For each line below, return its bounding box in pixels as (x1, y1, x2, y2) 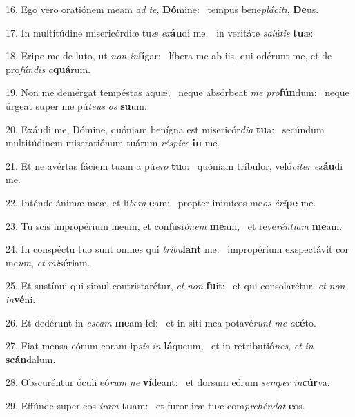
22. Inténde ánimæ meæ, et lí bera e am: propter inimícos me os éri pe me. (6, 195, 316, 209)
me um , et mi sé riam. (6, 255, 90, 269)
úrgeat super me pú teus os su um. (6, 98, 147, 113)
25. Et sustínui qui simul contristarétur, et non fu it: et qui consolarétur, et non (6, 278, 345, 293)
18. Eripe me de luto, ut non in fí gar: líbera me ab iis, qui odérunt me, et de (6, 48, 332, 63)
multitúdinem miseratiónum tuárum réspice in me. (6, 135, 220, 150)
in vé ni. (6, 291, 36, 306)
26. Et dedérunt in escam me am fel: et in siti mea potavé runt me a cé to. (6, 315, 316, 329)
